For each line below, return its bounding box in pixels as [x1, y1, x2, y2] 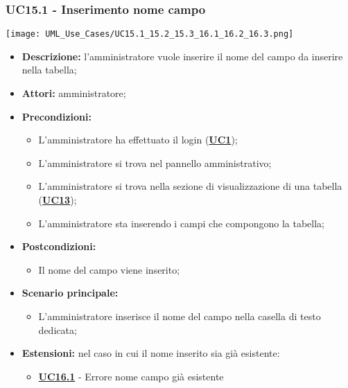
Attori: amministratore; [21, 86, 126, 100]
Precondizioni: [21, 109, 92, 123]
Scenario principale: [21, 285, 119, 300]
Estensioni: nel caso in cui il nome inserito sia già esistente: [21, 346, 280, 360]
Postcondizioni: [21, 239, 96, 254]
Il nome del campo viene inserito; [38, 262, 180, 276]
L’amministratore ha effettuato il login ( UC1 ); [38, 132, 238, 147]
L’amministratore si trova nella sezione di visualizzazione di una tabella [38, 179, 342, 193]
